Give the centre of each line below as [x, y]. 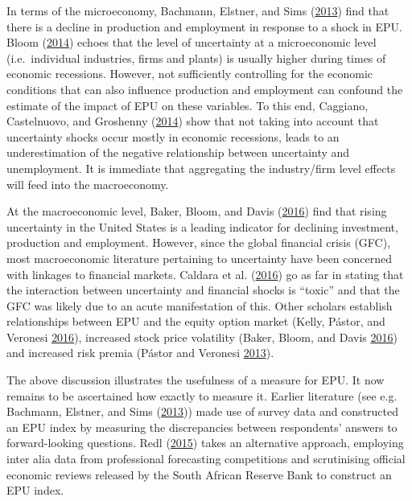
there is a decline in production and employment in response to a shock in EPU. [204, 26]
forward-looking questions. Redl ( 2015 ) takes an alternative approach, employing [205, 443]
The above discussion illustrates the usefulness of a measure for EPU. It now [196, 380]
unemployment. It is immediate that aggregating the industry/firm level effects [201, 168]
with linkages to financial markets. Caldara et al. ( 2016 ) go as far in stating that [205, 274]
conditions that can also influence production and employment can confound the [205, 89]
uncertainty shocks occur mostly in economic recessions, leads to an [173, 136]
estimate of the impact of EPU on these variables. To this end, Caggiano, [187, 105]
